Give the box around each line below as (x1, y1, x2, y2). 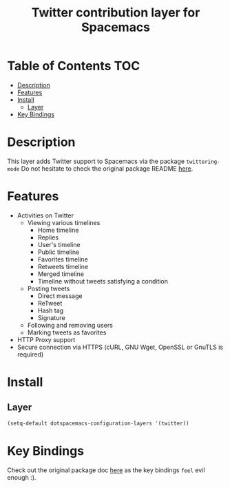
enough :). (7, 473, 36, 481)
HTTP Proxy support (17, 335, 76, 343)
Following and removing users (27, 321, 114, 329)
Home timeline (37, 226, 79, 234)
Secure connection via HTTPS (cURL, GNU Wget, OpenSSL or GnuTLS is (17, 343, 224, 351)
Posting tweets (27, 284, 70, 293)
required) (17, 350, 44, 359)
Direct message (37, 291, 83, 300)
